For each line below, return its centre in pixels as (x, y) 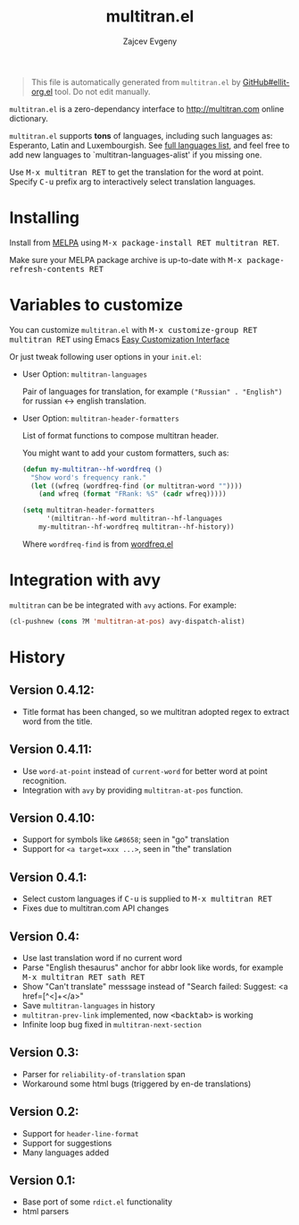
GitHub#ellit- (266, 81)
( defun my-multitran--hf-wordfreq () (92, 469)
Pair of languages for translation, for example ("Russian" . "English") (152, 391)
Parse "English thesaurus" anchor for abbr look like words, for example (153, 967)
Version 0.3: (44, 1053)
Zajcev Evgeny (150, 41)
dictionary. (29, 118)
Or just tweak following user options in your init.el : (106, 356)
